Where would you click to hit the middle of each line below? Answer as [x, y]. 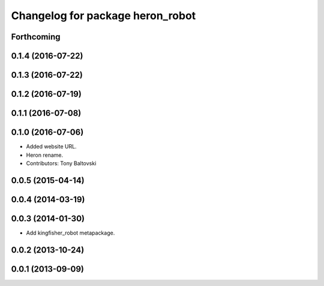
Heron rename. [44, 155]
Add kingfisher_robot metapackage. [70, 233]
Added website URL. [52, 147]
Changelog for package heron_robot [103, 16]
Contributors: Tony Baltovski [61, 163]
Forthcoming [36, 37]
